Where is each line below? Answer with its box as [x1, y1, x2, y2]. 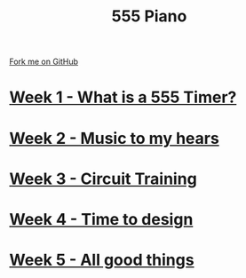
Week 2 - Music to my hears [9, 128, 219, 148]
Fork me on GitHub [9, 56, 78, 68]
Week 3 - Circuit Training [9, 169, 197, 188]
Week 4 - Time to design [9, 209, 194, 229]
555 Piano [111, 6, 187, 27]
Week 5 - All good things [9, 250, 194, 270]
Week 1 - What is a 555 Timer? [9, 87, 237, 107]
